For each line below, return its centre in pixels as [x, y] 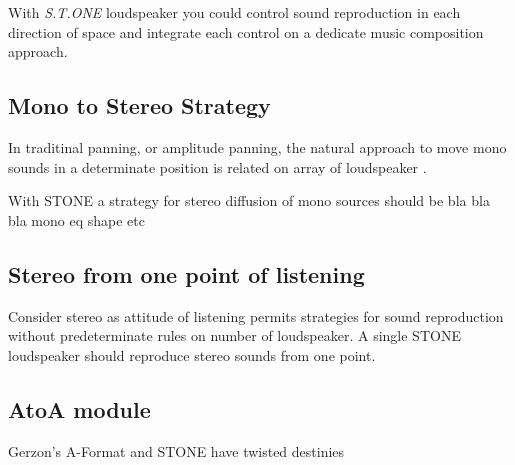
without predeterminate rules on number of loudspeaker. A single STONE [234, 335]
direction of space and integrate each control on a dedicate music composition [246, 31]
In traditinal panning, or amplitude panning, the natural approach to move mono [257, 146]
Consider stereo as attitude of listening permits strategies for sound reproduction [256, 315]
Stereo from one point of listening [186, 273]
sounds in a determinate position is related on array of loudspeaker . [217, 166]
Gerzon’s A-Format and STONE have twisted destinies [176, 450]
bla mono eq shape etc [76, 219]
